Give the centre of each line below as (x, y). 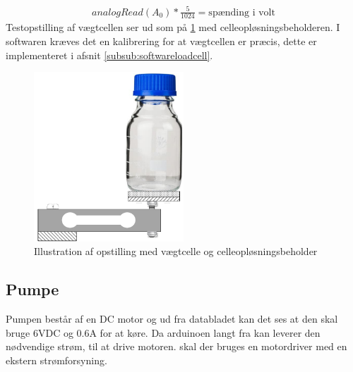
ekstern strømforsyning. (56, 360)
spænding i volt (242, 12)
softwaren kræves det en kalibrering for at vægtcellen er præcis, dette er (161, 41)
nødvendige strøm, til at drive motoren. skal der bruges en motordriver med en (176, 346)
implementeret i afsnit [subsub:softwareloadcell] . (109, 55)
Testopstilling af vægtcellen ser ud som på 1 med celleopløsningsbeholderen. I (173, 27)
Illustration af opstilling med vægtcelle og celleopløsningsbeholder (176, 251)
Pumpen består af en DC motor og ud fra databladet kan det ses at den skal (172, 319)
